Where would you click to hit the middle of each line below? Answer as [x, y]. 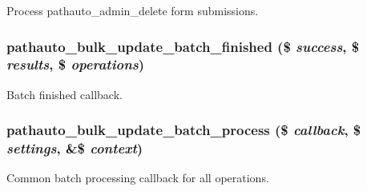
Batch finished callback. [65, 94]
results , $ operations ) [76, 64]
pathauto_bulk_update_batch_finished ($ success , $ [183, 46]
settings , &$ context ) [75, 148]
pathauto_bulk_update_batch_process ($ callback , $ [184, 130]
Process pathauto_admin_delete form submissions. [133, 10]
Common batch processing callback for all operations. [138, 178]
